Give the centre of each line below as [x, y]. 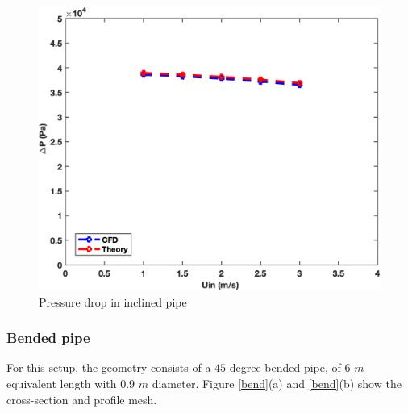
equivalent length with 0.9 [71, 384]
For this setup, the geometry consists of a [109, 367]
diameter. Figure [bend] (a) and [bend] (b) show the [277, 384]
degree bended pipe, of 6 [290, 367]
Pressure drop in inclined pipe [113, 301]
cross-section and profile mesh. [82, 399]
